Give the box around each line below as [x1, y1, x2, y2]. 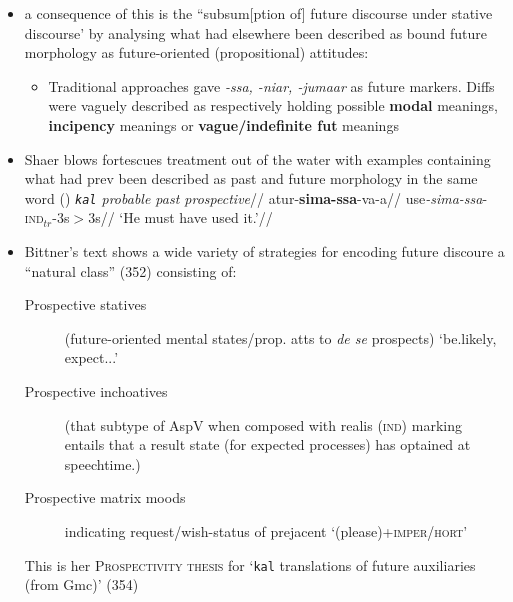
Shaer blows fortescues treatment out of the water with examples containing [24, 148, 491, 169]
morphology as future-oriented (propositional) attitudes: [24, 42, 369, 63]
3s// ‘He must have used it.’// [88, 207, 273, 228]
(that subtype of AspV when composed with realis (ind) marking [64, 414, 462, 435]
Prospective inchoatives [24, 380, 168, 401]
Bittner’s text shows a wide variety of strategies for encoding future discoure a [24, 241, 505, 261]
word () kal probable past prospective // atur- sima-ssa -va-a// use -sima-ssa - [24, 187, 488, 208]
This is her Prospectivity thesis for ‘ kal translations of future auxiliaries [24, 554, 476, 575]
